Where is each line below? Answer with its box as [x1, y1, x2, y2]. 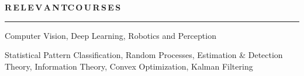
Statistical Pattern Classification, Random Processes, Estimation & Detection [5, 49, 283, 61]
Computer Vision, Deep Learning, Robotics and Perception [5, 29, 216, 41]
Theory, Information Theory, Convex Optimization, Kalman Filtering [5, 60, 253, 72]
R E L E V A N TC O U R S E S [5, 1, 121, 13]
